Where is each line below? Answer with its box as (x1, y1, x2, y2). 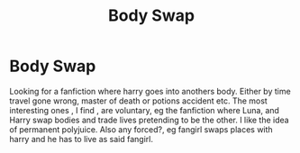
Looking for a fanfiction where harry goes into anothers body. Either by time (9, 85, 291, 96)
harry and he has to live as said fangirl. (9, 133, 153, 144)
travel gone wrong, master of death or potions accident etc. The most (9, 95, 268, 106)
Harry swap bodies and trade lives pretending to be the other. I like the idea (9, 114, 290, 125)
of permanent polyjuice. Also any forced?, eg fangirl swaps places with (9, 123, 273, 135)
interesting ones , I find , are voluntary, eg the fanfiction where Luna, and (9, 104, 279, 115)
